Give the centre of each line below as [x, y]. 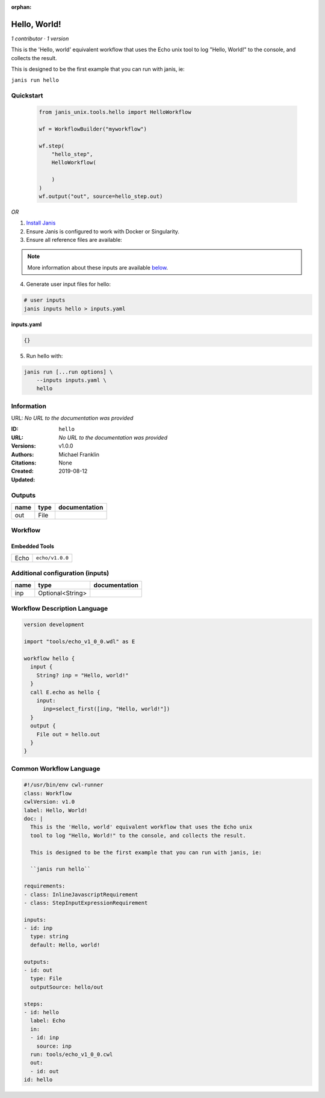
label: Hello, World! [56, 810]
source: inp [54, 1046]
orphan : [21, 7]
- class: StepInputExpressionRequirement [86, 903]
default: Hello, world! [65, 945]
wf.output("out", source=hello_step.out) [101, 196]
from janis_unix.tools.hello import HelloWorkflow [115, 112]
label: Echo [48, 1021]
